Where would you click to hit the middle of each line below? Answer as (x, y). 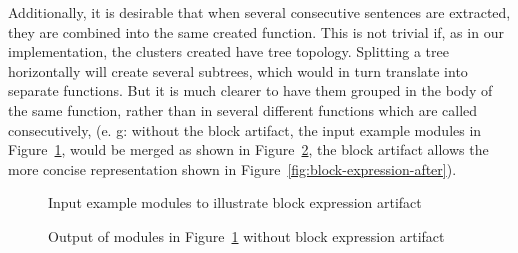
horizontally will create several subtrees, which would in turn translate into (238, 70)
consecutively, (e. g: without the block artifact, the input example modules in (245, 129)
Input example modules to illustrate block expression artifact (235, 202)
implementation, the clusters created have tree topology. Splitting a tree (228, 51)
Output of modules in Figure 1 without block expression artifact (246, 235)
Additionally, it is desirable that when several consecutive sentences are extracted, (259, 12)
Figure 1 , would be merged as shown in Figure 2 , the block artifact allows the (248, 149)
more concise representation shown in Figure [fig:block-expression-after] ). (232, 168)
